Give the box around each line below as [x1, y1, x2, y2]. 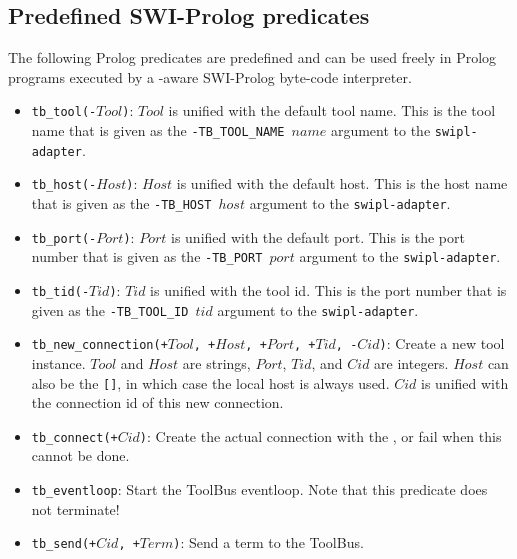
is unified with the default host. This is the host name [176, 173, 508, 194]
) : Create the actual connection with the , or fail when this [139, 425, 502, 446]
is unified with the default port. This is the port [171, 226, 465, 247]
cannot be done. [31, 445, 130, 466]
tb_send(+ [31, 537, 97, 552]
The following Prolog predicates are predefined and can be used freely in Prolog [8, 47, 497, 68]
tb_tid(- [31, 284, 90, 299]
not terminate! [31, 498, 120, 519]
